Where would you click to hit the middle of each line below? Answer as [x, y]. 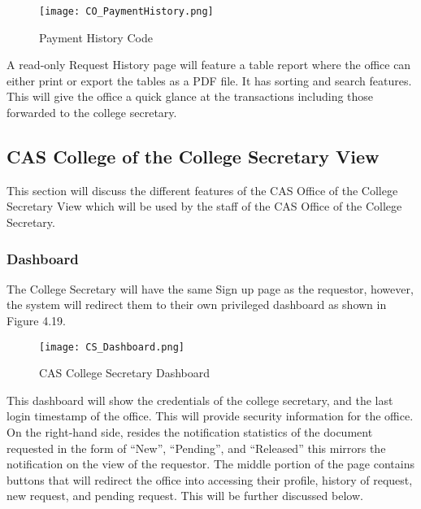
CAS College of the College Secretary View [193, 157]
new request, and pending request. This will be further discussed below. [185, 496]
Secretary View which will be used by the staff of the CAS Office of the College [204, 206]
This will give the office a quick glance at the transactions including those [190, 96]
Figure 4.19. [36, 321]
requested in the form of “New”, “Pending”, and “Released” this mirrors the [196, 448]
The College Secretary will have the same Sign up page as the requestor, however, [210, 288]
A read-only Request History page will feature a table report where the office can [209, 65]
